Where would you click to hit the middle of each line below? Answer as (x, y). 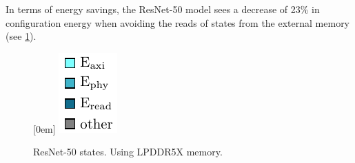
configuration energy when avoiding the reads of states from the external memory (178, 22)
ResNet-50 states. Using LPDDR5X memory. (128, 152)
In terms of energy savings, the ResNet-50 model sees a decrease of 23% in (163, 9)
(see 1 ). (21, 36)
